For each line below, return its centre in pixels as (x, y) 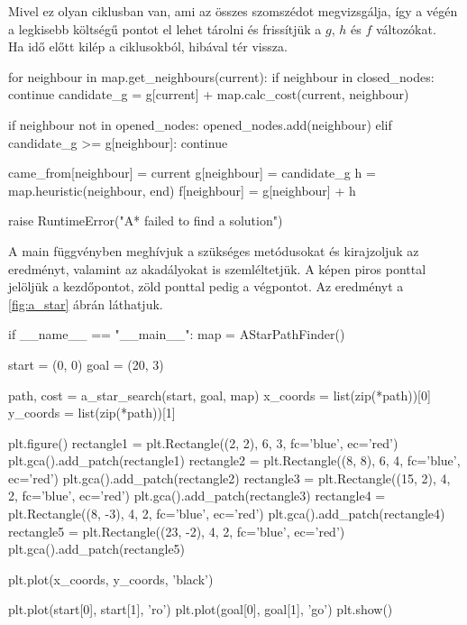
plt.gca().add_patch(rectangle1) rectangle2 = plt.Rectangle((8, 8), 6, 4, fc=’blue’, (234, 460)
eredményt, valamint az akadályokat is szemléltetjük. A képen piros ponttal (217, 268)
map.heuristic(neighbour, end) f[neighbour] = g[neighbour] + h (182, 190)
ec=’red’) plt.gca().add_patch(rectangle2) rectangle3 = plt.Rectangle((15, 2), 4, (229, 478)
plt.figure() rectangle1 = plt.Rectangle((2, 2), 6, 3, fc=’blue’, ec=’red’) (203, 442)
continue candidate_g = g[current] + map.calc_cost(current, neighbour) (209, 94)
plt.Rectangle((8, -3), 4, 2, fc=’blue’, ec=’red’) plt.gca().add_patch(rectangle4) (227, 514)
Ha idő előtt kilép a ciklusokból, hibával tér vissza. (148, 46)
